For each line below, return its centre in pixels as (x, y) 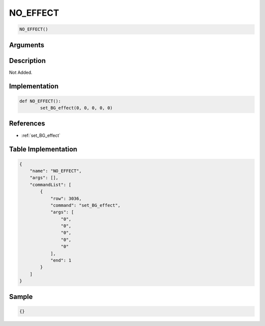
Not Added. (21, 72)
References (27, 124)
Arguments (27, 45)
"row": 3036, (66, 198)
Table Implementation (43, 149)
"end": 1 (61, 260)
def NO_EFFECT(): (40, 101)
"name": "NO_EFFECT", (56, 171)
